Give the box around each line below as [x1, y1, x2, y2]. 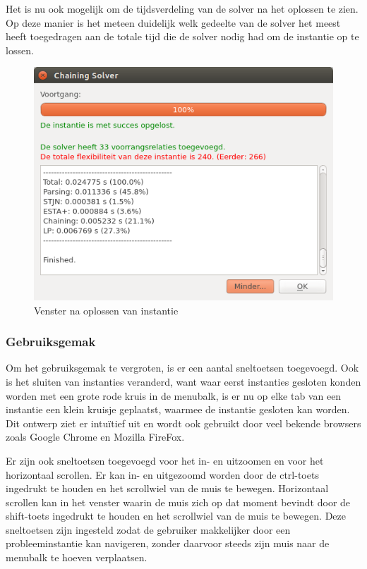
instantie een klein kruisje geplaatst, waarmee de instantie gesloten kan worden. [6, 402, 350, 417]
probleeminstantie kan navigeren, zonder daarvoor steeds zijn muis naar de [6, 536, 330, 551]
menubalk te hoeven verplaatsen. [6, 550, 148, 565]
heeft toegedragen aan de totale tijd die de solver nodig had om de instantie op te [6, 29, 359, 44]
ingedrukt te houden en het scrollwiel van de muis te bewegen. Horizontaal [6, 481, 329, 496]
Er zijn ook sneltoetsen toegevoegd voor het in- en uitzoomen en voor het [6, 453, 324, 467]
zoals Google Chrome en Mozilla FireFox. [6, 429, 185, 444]
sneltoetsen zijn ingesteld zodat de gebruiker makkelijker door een [6, 522, 291, 537]
